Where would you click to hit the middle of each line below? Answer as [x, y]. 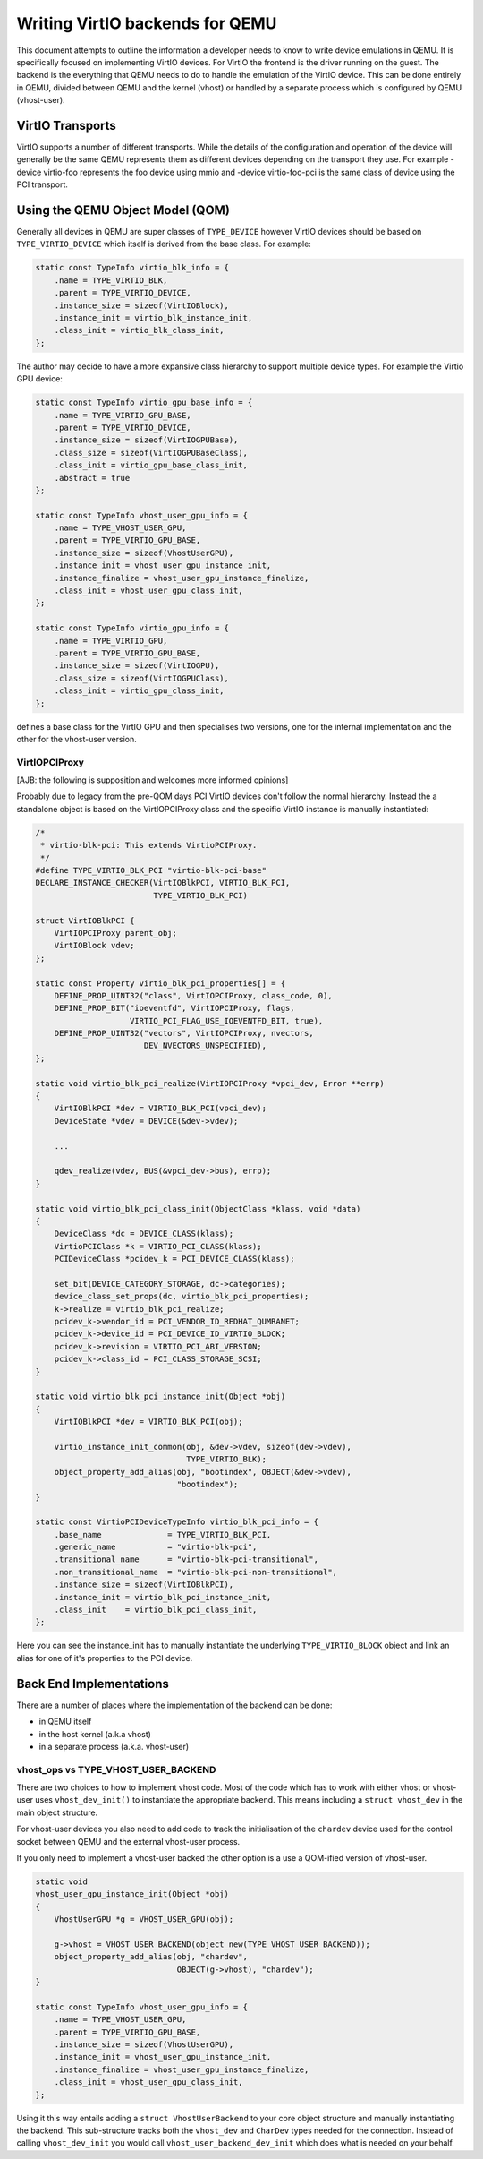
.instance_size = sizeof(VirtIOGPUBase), [146, 440]
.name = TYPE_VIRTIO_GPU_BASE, [123, 415]
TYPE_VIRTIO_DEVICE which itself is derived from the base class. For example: [164, 244]
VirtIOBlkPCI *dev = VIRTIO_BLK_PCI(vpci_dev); [161, 1109]
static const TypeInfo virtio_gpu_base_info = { [144, 403]
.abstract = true [92, 478]
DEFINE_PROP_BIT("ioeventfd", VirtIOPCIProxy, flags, [174, 1008]
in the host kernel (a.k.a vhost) [95, 1734]
